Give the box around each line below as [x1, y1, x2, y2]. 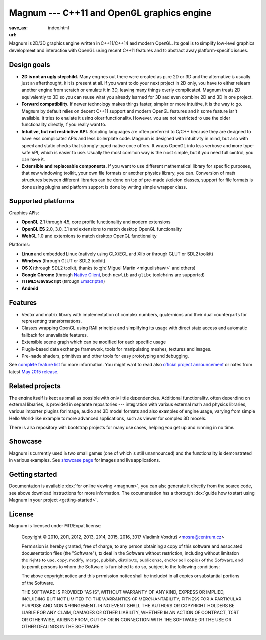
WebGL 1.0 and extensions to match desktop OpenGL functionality [21, 233, 157, 239]
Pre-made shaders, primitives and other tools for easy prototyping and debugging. [21, 353, 189, 359]
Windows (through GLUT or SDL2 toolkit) [21, 258, 106, 264]
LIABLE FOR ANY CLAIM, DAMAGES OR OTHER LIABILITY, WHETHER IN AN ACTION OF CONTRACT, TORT [21, 610, 240, 616]
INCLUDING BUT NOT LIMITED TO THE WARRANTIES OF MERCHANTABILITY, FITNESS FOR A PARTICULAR [21, 596, 241, 602]
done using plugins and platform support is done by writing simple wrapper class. [21, 184, 187, 190]
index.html [48, 25, 69, 31]
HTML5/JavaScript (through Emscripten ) [21, 279, 105, 284]
